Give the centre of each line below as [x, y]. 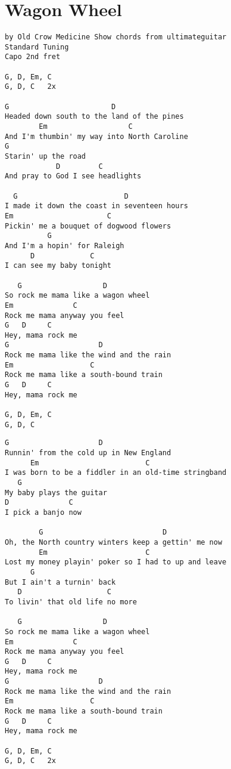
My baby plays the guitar [56, 492]
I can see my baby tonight [58, 266]
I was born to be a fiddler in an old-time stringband [116, 473]
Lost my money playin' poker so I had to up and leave [116, 562]
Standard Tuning [37, 47]
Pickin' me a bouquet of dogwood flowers [88, 226]
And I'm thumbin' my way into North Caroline [96, 136]
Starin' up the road [46, 156]
